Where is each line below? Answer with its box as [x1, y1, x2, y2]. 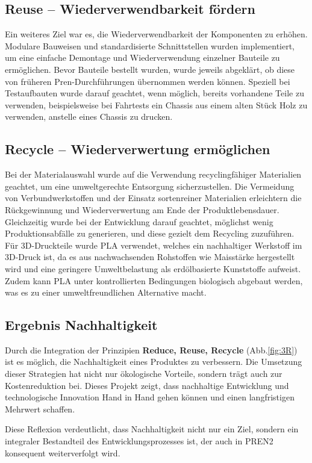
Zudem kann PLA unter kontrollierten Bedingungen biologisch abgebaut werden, [5, 274, 303, 287]
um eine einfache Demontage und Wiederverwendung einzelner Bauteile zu [5, 51, 280, 64]
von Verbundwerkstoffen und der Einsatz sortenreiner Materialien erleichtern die [5, 191, 302, 204]
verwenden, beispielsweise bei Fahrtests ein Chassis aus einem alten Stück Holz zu [5, 98, 308, 111]
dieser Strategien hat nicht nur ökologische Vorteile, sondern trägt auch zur [5, 367, 282, 380]
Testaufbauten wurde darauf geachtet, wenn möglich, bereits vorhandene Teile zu [5, 87, 304, 99]
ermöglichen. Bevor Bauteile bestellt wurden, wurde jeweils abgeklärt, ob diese [5, 63, 295, 75]
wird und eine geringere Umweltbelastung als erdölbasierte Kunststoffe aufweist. [5, 262, 301, 275]
